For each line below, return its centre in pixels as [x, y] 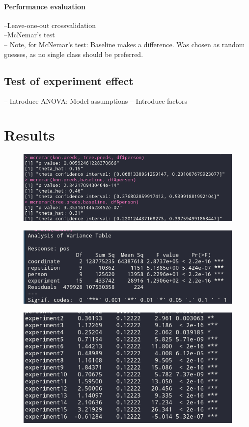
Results [29, 135]
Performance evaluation [45, 6]
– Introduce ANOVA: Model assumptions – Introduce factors [96, 101]
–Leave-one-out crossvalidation [50, 25]
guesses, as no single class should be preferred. [74, 54]
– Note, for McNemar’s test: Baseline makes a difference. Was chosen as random [124, 44]
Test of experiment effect [69, 80]
